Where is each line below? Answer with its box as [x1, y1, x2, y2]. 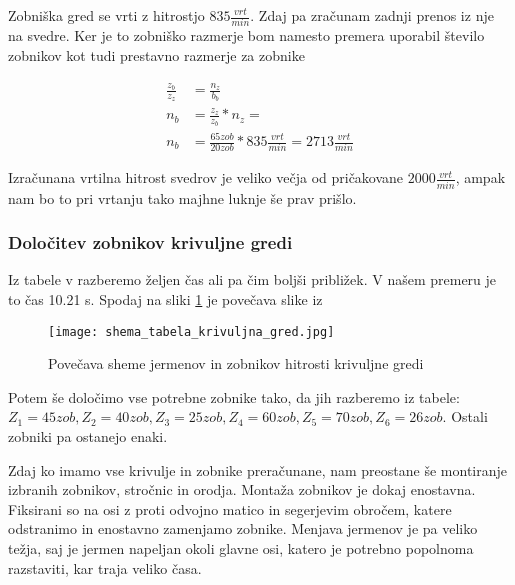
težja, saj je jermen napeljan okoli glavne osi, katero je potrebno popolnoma [8, 538, 474, 559]
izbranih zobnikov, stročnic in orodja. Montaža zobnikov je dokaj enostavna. [8, 479, 476, 500]
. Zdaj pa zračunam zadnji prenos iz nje [250, 5, 494, 25]
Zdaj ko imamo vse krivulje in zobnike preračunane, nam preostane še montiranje [8, 459, 507, 480]
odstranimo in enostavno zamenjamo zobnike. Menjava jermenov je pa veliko [8, 518, 478, 539]
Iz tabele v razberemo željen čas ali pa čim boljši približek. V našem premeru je [8, 269, 497, 290]
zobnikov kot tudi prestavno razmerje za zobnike [8, 44, 305, 65]
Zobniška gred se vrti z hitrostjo [8, 5, 205, 25]
